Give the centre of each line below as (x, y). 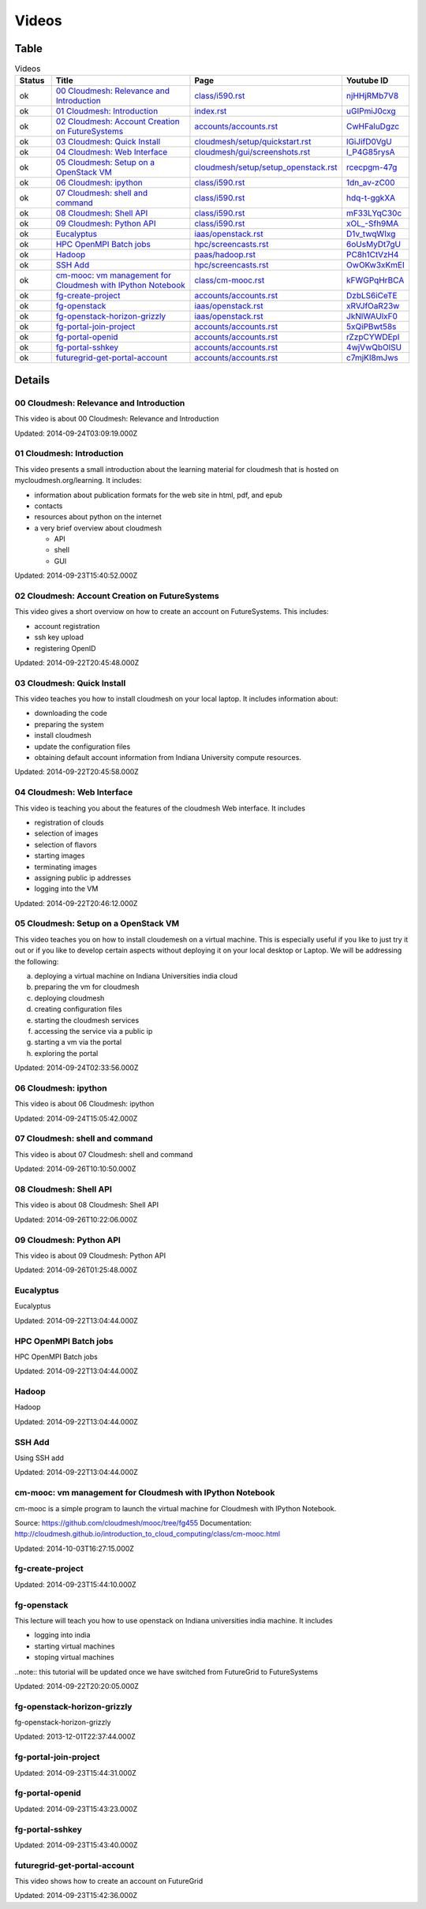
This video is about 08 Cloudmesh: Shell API (87, 1205)
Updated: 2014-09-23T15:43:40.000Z (76, 1845)
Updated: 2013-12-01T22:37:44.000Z (75, 1737)
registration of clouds (69, 822)
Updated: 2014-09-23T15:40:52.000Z (76, 575)
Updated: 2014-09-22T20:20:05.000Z (77, 1686)
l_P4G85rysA (370, 152)
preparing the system (69, 724)
